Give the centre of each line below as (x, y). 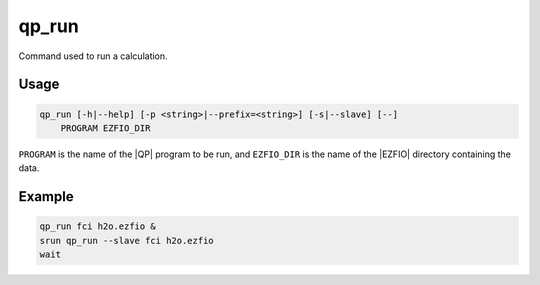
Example (46, 196)
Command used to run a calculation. (93, 56)
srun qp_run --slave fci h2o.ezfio (126, 240)
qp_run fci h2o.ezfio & (98, 226)
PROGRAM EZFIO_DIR (105, 128)
